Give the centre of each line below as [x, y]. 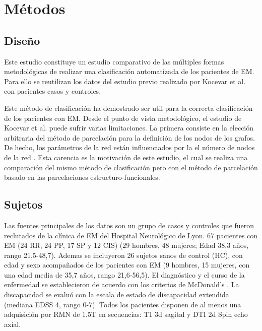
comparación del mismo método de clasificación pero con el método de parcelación [131, 167]
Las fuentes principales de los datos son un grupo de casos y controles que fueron [129, 225]
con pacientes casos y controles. [53, 91]
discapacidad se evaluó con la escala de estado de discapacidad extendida [117, 294]
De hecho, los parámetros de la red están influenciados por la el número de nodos [129, 147]
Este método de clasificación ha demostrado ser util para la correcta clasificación [128, 108]
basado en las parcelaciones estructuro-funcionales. [82, 177]
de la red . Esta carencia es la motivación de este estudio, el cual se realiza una [126, 157]
